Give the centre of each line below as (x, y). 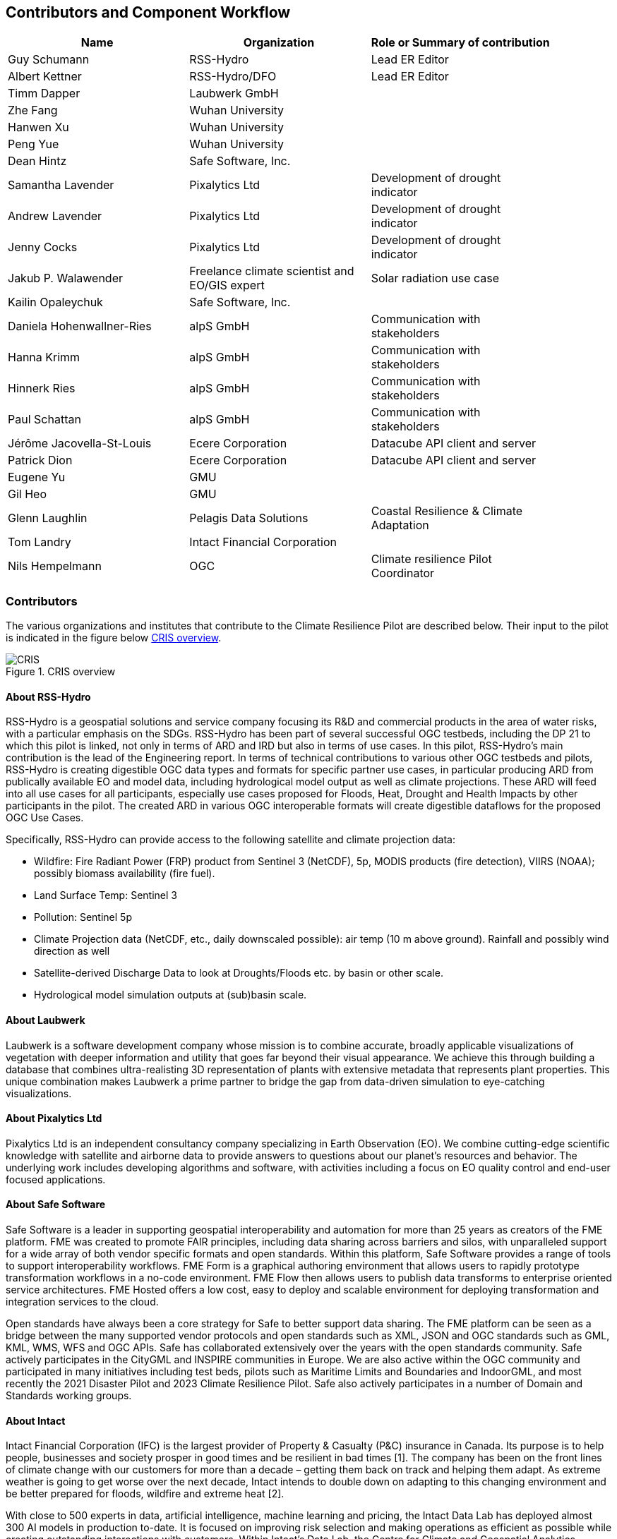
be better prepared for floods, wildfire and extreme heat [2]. (145, 1494)
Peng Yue (34, 144)
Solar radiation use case (435, 278)
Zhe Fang (33, 110)
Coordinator (403, 573)
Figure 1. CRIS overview (61, 672)
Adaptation (400, 525)
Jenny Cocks (43, 247)
